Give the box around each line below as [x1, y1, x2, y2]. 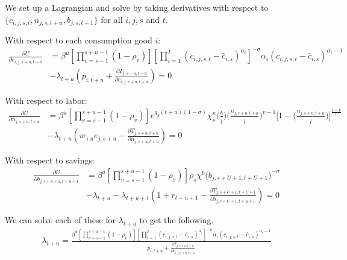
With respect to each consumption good [5, 34, 152, 46]
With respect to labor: [5, 94, 87, 107]
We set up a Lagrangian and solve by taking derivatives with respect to [5, 1, 269, 13]
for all [101, 13, 123, 25]
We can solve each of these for [5, 213, 116, 226]
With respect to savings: [5, 154, 95, 166]
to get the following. [139, 213, 214, 226]
